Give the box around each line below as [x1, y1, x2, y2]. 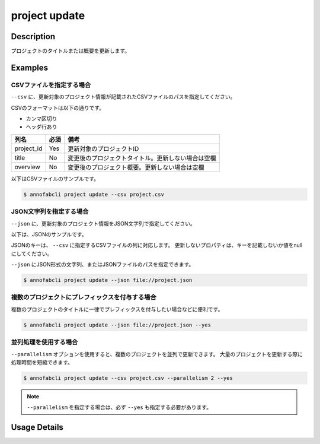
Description [11, 31, 56, 42]
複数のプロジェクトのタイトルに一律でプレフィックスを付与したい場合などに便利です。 [11, 306, 223, 313]
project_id [14, 144, 43, 153]
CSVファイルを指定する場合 [11, 81, 91, 89]
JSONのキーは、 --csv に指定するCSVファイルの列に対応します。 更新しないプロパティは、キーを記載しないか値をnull [11, 242, 303, 249]
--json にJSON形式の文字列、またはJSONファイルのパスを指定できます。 [11, 261, 194, 268]
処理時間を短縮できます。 [11, 359, 73, 366]
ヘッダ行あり [25, 123, 57, 131]
